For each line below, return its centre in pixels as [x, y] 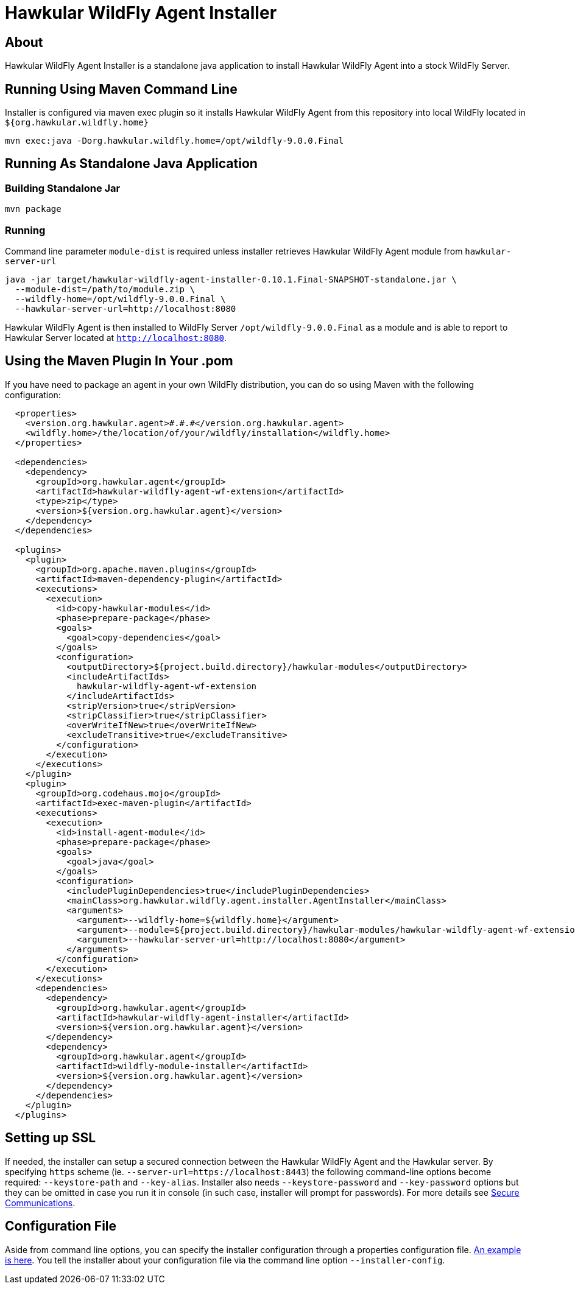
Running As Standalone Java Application [131, 164]
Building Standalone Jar [63, 188]
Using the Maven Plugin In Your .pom [119, 361]
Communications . [40, 1203]
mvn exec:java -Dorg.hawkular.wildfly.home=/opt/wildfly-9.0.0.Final [175, 141]
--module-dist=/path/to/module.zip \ [105, 289]
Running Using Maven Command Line [121, 89]
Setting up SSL [51, 1138]
